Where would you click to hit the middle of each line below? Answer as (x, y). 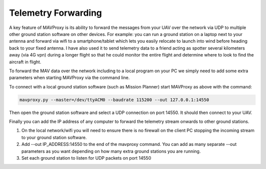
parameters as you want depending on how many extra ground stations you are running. (111, 151)
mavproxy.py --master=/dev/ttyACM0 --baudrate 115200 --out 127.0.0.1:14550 (114, 100)
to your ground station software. (54, 137)
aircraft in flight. (25, 62)
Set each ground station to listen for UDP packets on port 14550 (86, 158)
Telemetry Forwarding (55, 13)
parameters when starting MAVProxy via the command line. (69, 78)
